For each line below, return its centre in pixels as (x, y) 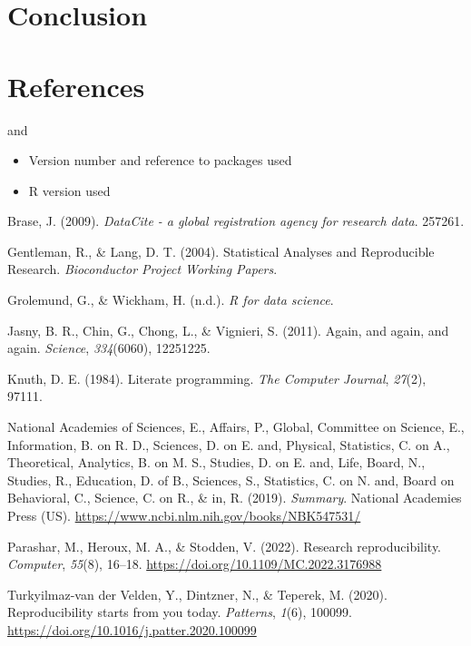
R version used (69, 190)
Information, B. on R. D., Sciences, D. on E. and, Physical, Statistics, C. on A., (229, 444)
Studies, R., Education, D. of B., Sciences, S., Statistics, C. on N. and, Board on (231, 480)
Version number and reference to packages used (160, 160)
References (76, 86)
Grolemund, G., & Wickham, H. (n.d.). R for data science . (171, 300)
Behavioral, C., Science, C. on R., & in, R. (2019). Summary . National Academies (235, 498)
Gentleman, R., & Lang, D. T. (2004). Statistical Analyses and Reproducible (221, 251)
